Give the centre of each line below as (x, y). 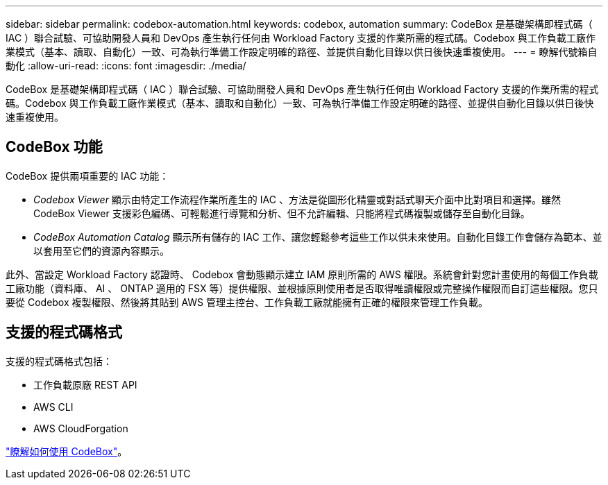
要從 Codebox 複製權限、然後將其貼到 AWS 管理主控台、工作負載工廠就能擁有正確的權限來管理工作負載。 (247, 302)
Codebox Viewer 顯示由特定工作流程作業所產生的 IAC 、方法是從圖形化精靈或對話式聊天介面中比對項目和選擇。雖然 (297, 199)
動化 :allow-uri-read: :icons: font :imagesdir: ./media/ (126, 66)
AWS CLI (53, 407)
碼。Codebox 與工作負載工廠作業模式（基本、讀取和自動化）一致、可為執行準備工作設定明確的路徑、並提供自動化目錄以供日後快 (300, 103)
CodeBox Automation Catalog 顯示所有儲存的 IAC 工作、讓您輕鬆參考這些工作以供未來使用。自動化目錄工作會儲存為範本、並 (318, 237)
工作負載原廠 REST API (85, 384)
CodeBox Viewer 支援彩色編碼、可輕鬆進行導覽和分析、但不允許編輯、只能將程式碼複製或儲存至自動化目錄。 (282, 213)
